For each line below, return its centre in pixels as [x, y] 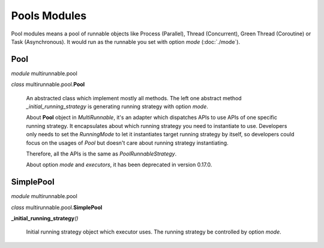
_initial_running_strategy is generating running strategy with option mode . [117, 107]
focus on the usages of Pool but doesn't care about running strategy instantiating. [127, 143]
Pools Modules [49, 16]
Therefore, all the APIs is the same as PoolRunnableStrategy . [101, 154]
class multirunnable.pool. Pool [48, 85]
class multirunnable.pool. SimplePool [57, 207]
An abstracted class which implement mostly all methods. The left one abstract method [134, 98]
